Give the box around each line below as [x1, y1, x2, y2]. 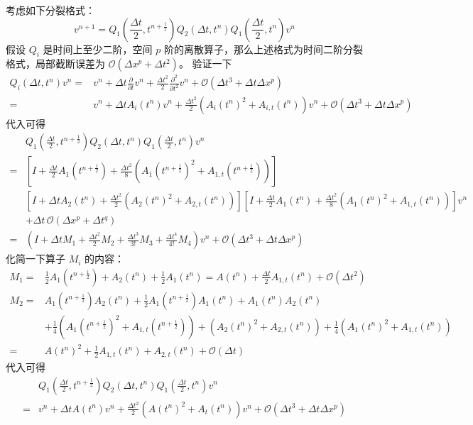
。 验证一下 [178, 56, 232, 71]
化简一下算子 [6, 251, 65, 266]
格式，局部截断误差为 [6, 56, 105, 71]
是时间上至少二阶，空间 [43, 41, 153, 56]
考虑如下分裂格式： [6, 3, 95, 17]
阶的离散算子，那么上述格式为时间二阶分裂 [163, 41, 363, 56]
